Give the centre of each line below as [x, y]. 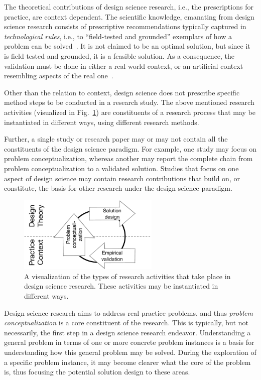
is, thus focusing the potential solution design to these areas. [97, 372]
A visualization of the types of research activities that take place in [127, 276]
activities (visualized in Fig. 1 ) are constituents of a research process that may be [130, 112]
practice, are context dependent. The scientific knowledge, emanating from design [129, 16]
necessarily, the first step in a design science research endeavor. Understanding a [127, 332]
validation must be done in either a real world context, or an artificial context [124, 66]
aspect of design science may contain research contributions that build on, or [122, 178]
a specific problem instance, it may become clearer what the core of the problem [127, 362]
